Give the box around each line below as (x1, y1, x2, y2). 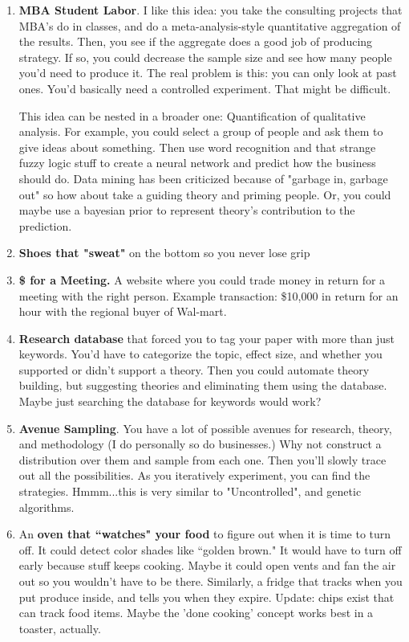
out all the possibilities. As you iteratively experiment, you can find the (18, 467, 371, 484)
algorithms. (18, 498, 75, 515)
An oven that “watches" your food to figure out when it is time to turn (18, 525, 391, 542)
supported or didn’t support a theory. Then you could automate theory (18, 361, 370, 378)
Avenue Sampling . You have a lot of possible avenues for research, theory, (18, 419, 392, 436)
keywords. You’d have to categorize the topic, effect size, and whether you (18, 346, 383, 362)
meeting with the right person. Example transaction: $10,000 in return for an (18, 287, 399, 304)
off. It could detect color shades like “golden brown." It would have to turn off (18, 541, 402, 558)
